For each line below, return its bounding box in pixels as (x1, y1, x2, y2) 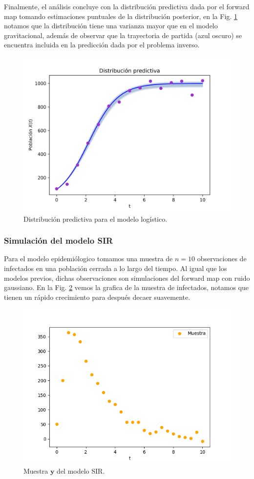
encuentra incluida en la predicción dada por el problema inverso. (4, 40, 200, 50)
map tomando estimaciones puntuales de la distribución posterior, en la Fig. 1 (4, 11, 237, 21)
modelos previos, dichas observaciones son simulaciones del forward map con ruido (4, 272, 250, 283)
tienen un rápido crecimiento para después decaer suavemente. (4, 292, 190, 302)
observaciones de (197, 253, 247, 264)
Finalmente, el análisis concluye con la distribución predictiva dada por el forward (4, 1, 250, 11)
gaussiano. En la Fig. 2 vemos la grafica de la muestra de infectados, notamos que (4, 282, 249, 292)
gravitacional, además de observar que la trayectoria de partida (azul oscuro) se (4, 30, 242, 40)
